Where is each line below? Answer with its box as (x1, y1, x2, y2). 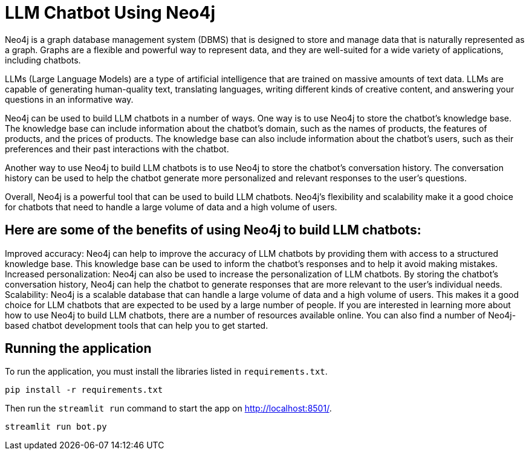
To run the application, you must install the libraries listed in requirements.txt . (5, 366, 328, 377)
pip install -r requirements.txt (5, 385, 163, 395)
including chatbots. (5, 54, 81, 65)
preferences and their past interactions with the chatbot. (5, 143, 229, 154)
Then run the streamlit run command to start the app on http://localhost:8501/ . (5, 403, 332, 414)
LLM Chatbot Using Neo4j (5, 2, 216, 23)
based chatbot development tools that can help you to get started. (5, 320, 268, 331)
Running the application (5, 341, 152, 357)
